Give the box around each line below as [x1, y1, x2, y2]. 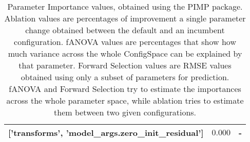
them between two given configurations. [54, 106, 197, 118]
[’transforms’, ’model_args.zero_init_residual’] [8, 127, 204, 138]
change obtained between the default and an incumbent [25, 24, 225, 36]
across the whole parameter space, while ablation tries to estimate [6, 94, 244, 106]
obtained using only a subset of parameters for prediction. [21, 71, 229, 83]
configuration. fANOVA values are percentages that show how [14, 36, 236, 48]
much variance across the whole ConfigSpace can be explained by [8, 48, 242, 59]
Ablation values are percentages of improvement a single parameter [4, 12, 246, 24]
